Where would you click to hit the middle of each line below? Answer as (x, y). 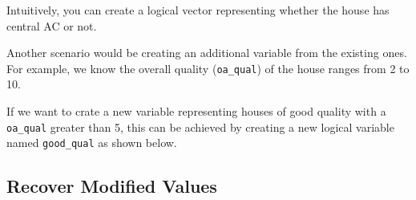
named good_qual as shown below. (92, 143)
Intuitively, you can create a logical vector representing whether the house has (198, 10)
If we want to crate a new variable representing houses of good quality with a (196, 111)
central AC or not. (52, 25)
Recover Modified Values (112, 186)
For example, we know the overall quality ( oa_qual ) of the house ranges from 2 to (208, 68)
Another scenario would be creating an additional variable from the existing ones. (207, 53)
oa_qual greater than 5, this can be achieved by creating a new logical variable (200, 127)
